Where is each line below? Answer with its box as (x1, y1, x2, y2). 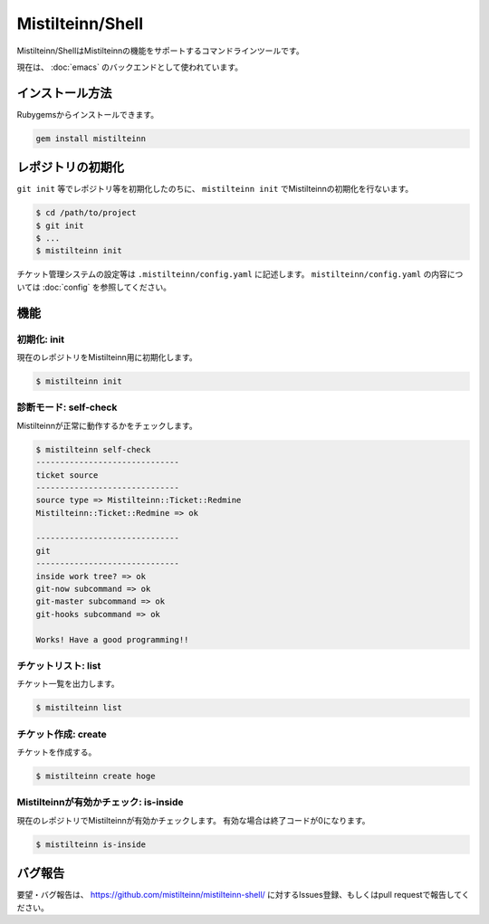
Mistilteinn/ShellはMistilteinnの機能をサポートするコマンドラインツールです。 (16, 45, 304, 56)
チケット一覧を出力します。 (16, 679, 120, 690)
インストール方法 (16, 85, 112, 100)
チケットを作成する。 (16, 747, 97, 757)
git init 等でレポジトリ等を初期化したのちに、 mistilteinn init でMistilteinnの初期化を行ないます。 (16, 184, 414, 195)
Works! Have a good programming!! (35, 634, 189, 644)
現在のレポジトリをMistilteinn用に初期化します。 (16, 352, 198, 363)
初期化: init (16, 333, 65, 346)
